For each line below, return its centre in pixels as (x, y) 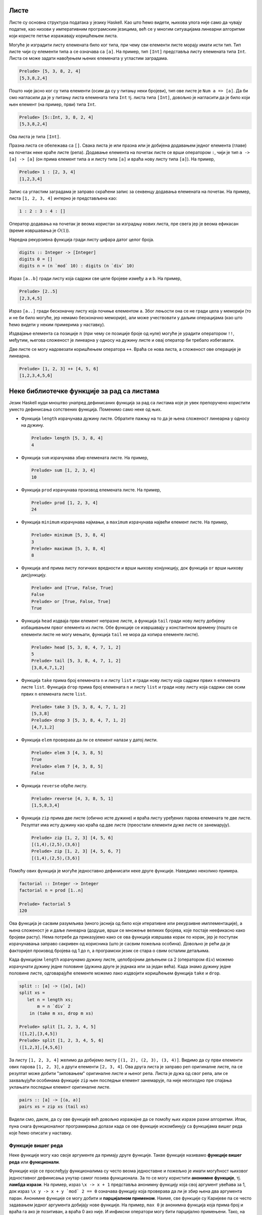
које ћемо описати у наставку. (41, 1133)
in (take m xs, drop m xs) (62, 1013)
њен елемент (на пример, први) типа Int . (53, 104)
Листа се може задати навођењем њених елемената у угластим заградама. (89, 58)
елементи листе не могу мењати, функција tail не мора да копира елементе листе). (110, 634)
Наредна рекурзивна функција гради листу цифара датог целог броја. (82, 239)
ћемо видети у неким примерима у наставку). (57, 324)
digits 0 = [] (36, 259)
